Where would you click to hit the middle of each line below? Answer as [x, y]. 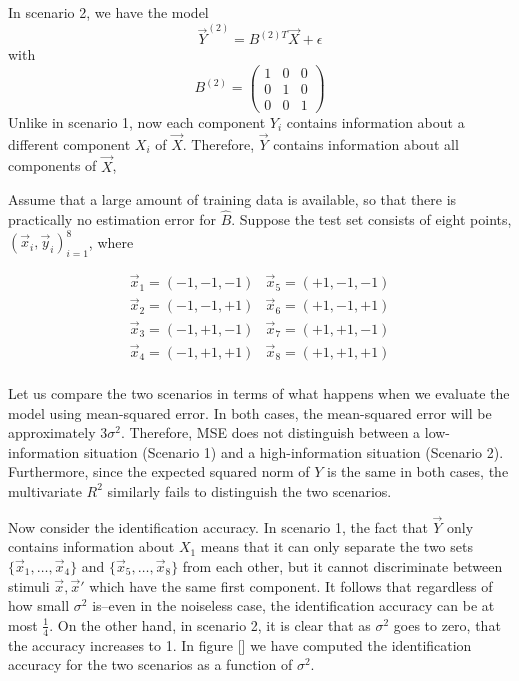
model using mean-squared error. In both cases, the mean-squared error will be [250, 412]
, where [111, 241]
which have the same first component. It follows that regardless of [291, 585]
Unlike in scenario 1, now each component [137, 122]
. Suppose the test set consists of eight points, [371, 219]
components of [52, 165]
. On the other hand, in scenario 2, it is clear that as [210, 624]
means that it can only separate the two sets [336, 546]
